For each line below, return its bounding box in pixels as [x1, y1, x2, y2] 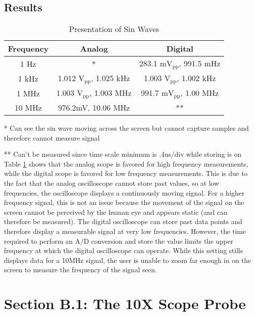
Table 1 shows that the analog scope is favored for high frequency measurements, [4, 158, 249, 169]
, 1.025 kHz [91, 72, 130, 84]
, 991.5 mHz [179, 57, 221, 69]
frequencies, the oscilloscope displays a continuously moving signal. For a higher [4, 187, 245, 198]
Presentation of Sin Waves [69, 23, 159, 35]
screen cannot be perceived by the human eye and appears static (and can [4, 206, 227, 217]
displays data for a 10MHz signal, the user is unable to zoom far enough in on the [4, 255, 251, 265]
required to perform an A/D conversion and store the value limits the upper [4, 235, 233, 246]
